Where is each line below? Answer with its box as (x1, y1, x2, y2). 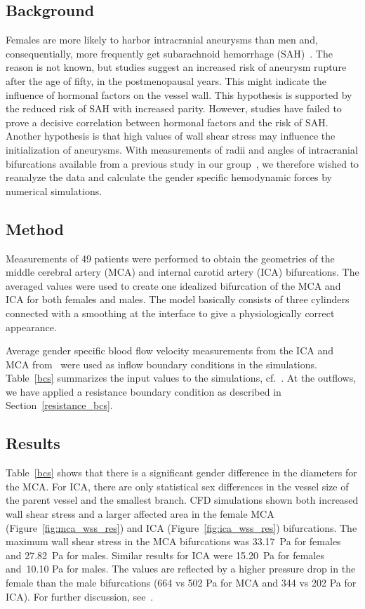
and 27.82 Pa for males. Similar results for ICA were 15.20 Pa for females (6, 547, 324, 562)
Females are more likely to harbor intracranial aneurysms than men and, (6, 32, 318, 47)
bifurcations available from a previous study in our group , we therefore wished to (6, 156, 359, 170)
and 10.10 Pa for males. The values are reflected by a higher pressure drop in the (6, 561, 356, 576)
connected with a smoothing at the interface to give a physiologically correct (6, 305, 335, 320)
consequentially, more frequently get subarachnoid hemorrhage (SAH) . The (6, 46, 333, 60)
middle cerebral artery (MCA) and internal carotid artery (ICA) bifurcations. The (6, 265, 359, 279)
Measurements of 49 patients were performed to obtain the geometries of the (6, 250, 335, 265)
